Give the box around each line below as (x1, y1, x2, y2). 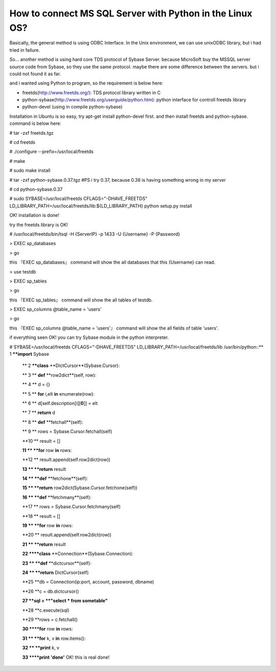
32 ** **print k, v (22, 645, 60, 651)
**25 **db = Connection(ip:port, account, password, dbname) (22, 579, 154, 585)
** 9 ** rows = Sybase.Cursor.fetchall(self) (22, 428, 112, 435)
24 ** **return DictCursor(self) (22, 570, 89, 575)
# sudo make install (9, 167, 51, 174)
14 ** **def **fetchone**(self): (22, 475, 88, 482)
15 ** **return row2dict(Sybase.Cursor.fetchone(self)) (22, 485, 137, 491)
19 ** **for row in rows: (22, 523, 73, 529)
